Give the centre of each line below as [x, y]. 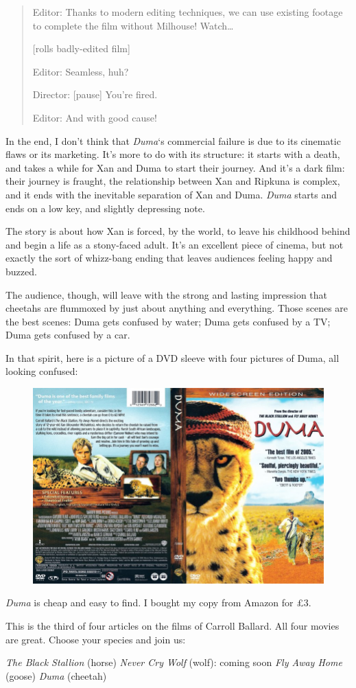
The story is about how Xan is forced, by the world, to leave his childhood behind [178, 231]
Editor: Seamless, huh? [81, 71]
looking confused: [42, 371]
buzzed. [21, 271]
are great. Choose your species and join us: [96, 639]
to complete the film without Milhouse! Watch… [133, 25]
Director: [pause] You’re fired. [95, 94]
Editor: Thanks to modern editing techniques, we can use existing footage [188, 12]
